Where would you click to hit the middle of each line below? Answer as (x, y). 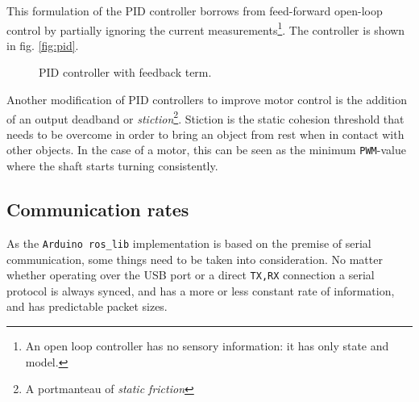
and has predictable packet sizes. (87, 306)
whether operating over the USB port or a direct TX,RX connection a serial (191, 275)
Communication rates (98, 209)
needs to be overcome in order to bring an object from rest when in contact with (205, 134)
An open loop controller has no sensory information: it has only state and (207, 346)
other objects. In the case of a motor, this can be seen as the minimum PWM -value (206, 150)
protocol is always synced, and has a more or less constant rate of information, (201, 290)
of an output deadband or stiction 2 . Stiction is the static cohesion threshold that (205, 117)
